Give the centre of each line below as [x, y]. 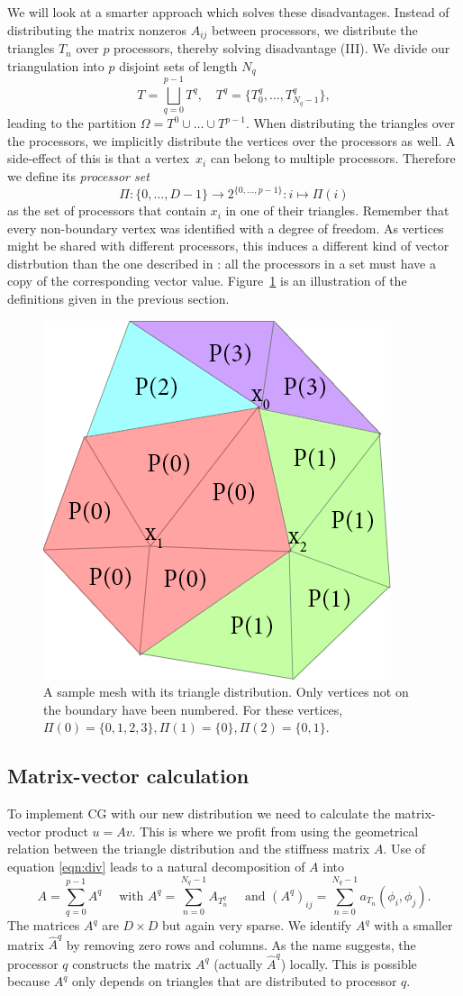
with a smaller [413, 925]
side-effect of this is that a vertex [99, 158]
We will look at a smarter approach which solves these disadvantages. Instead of [228, 12]
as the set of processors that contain [107, 210]
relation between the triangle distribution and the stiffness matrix [189, 849]
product [67, 831]
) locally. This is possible [349, 963]
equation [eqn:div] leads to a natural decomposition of [156, 867]
